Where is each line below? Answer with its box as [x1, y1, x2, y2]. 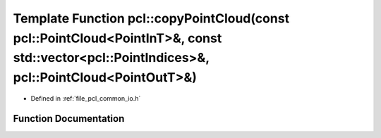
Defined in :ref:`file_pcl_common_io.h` [30, 94, 141, 102]
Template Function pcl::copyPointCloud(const [13, 11, 289, 26]
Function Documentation [13, 113, 125, 125]
